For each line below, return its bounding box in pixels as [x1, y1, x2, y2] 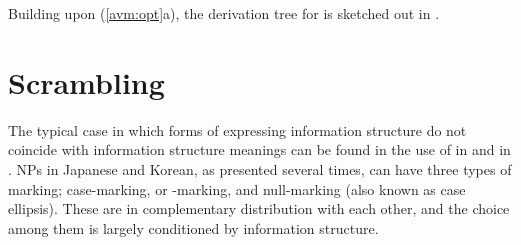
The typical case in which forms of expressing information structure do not [8, 119, 467, 140]
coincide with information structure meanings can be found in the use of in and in [8, 139, 511, 160]
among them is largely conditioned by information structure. [8, 217, 379, 238]
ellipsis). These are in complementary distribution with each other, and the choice [8, 198, 510, 219]
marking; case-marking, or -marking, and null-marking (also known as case [8, 178, 466, 199]
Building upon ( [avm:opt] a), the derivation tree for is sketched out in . [8, 3, 440, 23]
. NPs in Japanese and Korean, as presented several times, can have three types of [8, 158, 512, 179]
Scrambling [8, 61, 165, 102]
